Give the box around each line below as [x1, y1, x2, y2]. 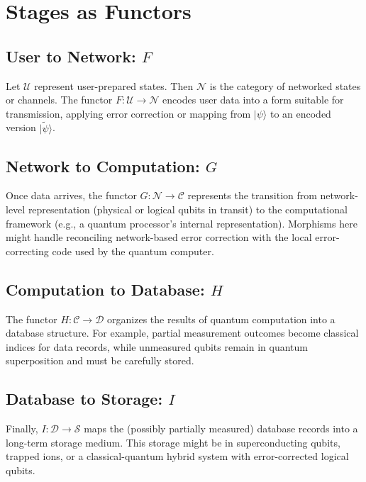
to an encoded [270, 106, 331, 120]
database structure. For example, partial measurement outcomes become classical [6, 325, 359, 340]
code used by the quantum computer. [52, 243, 214, 258]
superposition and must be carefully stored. [6, 353, 194, 368]
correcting [6, 243, 49, 258]
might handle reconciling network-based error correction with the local [6, 230, 312, 245]
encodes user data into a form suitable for [162, 92, 344, 107]
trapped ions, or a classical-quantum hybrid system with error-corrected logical [6, 449, 349, 464]
